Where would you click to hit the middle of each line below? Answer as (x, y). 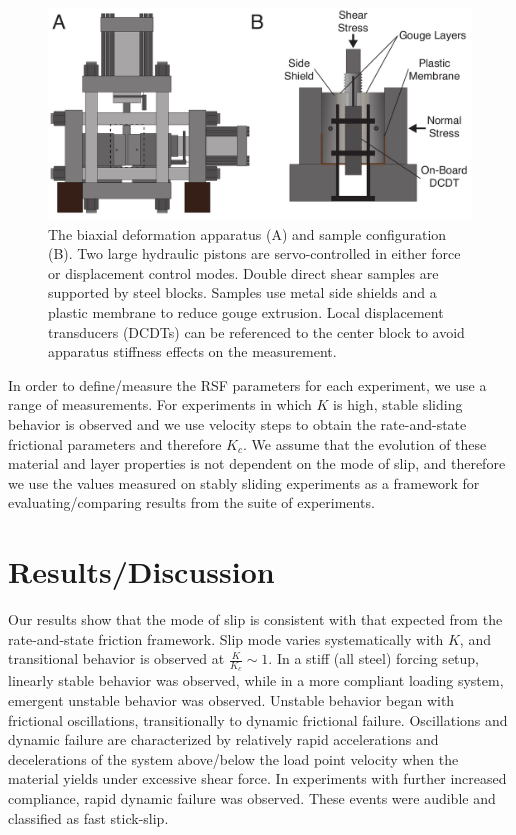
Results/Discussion (141, 571)
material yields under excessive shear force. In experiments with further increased (257, 778)
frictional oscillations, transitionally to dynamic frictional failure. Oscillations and (258, 719)
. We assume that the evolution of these (365, 443)
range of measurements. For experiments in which (160, 404)
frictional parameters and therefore (115, 443)
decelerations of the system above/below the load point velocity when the (233, 758)
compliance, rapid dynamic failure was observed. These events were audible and (252, 798)
